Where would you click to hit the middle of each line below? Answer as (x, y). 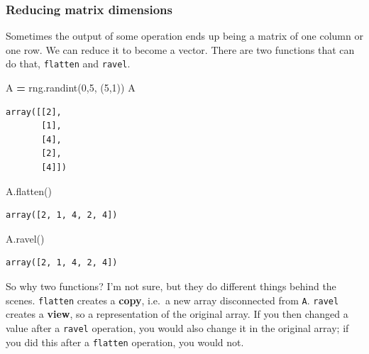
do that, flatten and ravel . (68, 63)
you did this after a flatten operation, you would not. (125, 342)
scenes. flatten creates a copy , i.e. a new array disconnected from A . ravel (172, 300)
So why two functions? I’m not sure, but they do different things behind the (171, 286)
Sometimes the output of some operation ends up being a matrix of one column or (184, 36)
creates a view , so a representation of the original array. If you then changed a (177, 314)
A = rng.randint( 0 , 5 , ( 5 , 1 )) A (71, 88)
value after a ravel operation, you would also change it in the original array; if (177, 327)
